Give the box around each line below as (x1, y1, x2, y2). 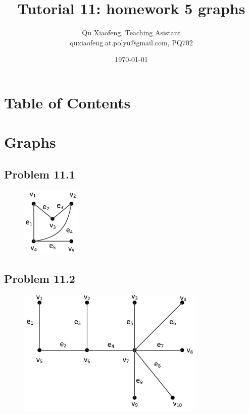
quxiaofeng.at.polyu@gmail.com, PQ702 (70, 37, 193, 47)
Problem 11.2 (4, 271, 75, 286)
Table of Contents (4, 92, 131, 112)
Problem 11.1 (4, 166, 75, 182)
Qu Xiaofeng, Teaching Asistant (82, 27, 181, 38)
